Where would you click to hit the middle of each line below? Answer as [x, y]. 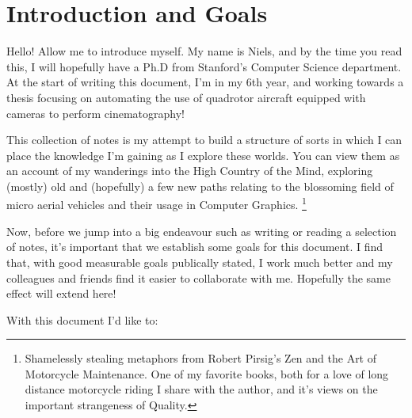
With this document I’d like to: [82, 319]
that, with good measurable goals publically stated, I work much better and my [200, 262]
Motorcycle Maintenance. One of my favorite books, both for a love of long [207, 373]
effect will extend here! [61, 293]
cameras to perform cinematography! [96, 113]
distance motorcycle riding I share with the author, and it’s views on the [201, 389]
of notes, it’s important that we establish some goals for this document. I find [195, 247]
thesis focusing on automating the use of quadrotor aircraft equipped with [186, 97]
